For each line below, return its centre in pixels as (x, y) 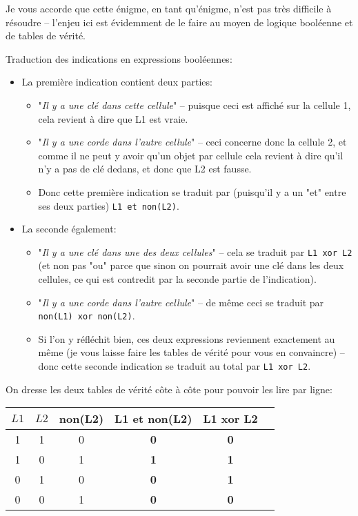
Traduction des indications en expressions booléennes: (119, 58)
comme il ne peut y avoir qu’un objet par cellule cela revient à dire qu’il (191, 155)
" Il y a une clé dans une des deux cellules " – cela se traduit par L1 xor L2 (195, 251)
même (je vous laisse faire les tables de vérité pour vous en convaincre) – (191, 352)
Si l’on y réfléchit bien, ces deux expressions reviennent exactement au (187, 338)
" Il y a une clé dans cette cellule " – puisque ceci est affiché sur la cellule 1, (195, 105)
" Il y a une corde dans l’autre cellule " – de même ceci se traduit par (181, 302)
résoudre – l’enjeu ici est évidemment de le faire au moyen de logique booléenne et (179, 22)
